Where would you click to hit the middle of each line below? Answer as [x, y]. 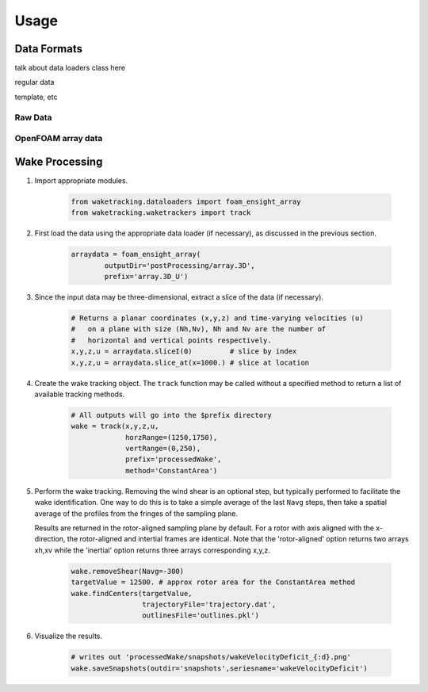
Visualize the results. [69, 636]
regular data [34, 82]
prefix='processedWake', [174, 459]
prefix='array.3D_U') [146, 276]
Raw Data [33, 117]
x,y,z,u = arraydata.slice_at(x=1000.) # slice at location [190, 362]
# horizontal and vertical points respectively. [172, 340]
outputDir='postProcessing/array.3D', [180, 265]
